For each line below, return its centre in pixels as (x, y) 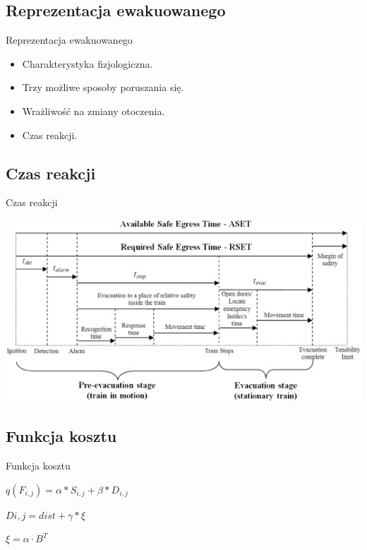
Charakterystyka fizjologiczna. (88, 63)
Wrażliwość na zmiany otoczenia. (94, 110)
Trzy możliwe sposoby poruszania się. (103, 87)
